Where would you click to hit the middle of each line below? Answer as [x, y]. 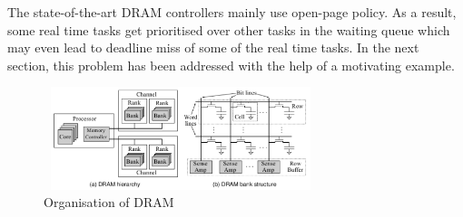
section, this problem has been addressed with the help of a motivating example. [231, 65]
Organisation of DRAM [109, 202]
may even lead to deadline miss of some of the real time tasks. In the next [213, 47]
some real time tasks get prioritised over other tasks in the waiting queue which [229, 29]
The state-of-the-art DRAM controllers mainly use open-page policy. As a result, [232, 12]
